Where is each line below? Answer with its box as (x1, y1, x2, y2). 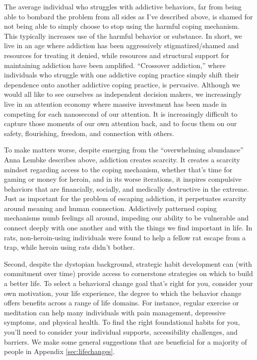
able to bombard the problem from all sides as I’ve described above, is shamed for (4, 11, 253, 21)
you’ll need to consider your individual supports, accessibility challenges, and (4, 327, 238, 337)
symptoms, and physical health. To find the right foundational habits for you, (4, 317, 240, 327)
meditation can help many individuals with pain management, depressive (4, 307, 226, 317)
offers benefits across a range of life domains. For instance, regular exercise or (4, 297, 239, 308)
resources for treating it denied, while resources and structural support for (4, 50, 229, 60)
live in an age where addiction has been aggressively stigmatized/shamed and (4, 40, 239, 51)
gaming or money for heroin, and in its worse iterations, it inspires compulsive (4, 174, 242, 184)
